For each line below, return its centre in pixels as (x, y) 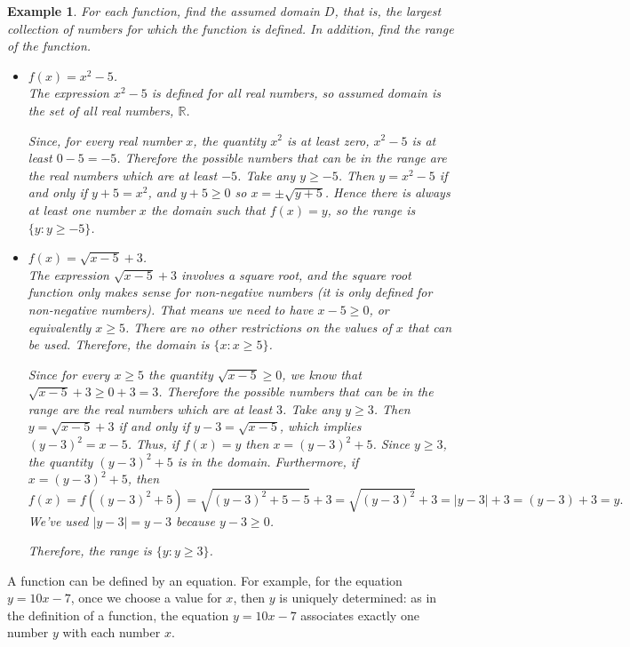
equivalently (60, 327)
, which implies (320, 426)
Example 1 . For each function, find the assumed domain (163, 11)
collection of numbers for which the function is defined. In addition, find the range (231, 28)
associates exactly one (360, 615)
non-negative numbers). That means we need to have (171, 309)
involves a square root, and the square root (296, 274)
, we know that (322, 374)
